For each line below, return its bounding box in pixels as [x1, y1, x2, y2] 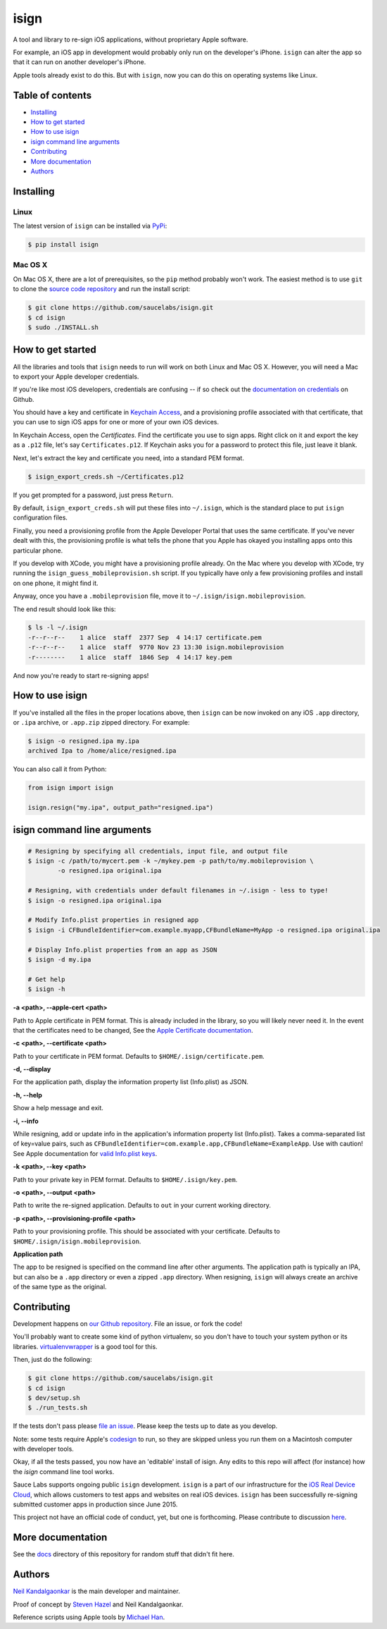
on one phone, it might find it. [13, 579, 99, 587]
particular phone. [13, 546, 63, 555]
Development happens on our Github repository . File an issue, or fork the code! [13, 1320, 243, 1328]
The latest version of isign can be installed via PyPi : [13, 222, 167, 230]
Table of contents [13, 89, 91, 102]
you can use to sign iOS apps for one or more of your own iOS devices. [13, 418, 220, 426]
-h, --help [13, 1090, 42, 1099]
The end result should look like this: [13, 605, 116, 613]
